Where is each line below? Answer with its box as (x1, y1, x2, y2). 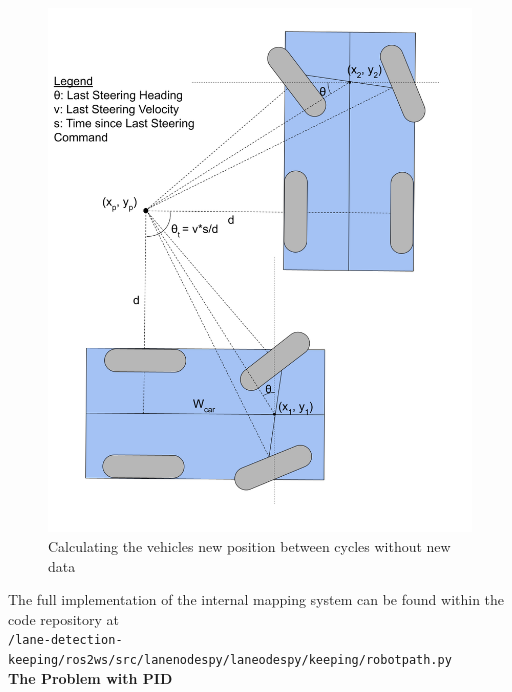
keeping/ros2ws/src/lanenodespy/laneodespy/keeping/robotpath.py (8, 652, 452, 667)
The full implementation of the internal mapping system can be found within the (8, 589, 505, 610)
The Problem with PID (8, 667, 173, 688)
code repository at (8, 608, 119, 629)
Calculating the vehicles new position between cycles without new (48, 535, 451, 556)
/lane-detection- (8, 633, 123, 648)
